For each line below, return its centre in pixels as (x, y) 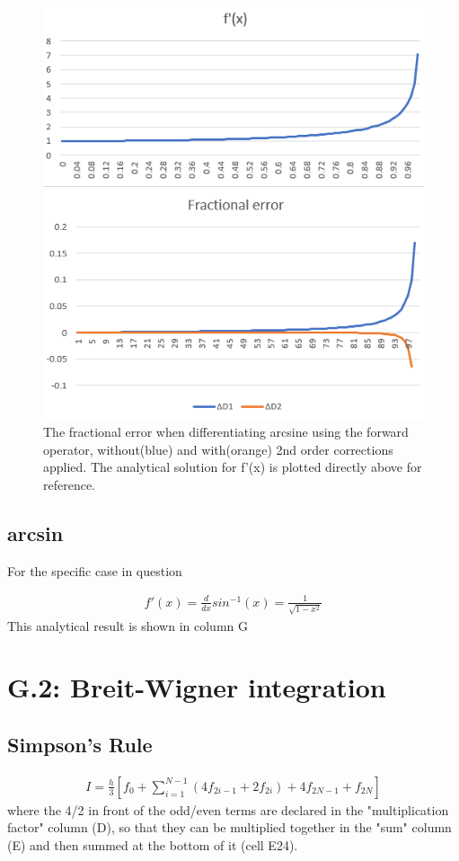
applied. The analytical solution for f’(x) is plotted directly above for (233, 467)
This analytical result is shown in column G (128, 625)
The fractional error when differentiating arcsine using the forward (226, 432)
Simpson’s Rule (80, 745)
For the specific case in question (95, 570)
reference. (70, 485)
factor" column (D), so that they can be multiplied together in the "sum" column (229, 827)
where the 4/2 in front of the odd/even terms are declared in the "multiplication (228, 809)
